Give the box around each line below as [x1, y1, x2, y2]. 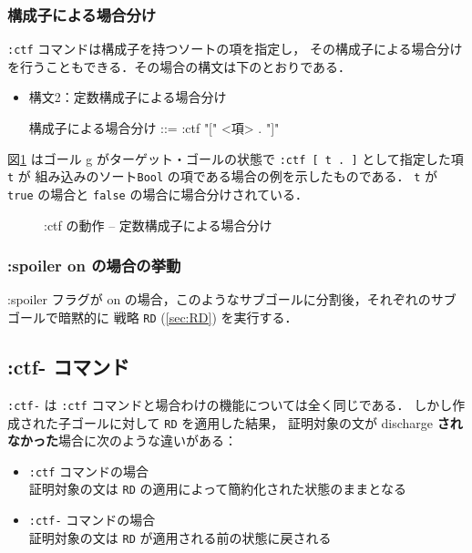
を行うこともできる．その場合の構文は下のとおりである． [7, 56, 352, 76]
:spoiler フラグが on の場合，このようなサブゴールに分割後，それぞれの [7, 290, 431, 309]
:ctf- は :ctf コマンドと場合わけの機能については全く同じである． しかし [7, 394, 453, 414]
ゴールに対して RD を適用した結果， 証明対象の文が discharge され [70, 413, 463, 432]
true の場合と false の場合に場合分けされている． [7, 184, 309, 203]
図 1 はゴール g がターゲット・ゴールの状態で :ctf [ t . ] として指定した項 [7, 148, 464, 168]
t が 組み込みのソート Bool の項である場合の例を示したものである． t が [7, 167, 438, 186]
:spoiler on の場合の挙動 [7, 254, 181, 277]
